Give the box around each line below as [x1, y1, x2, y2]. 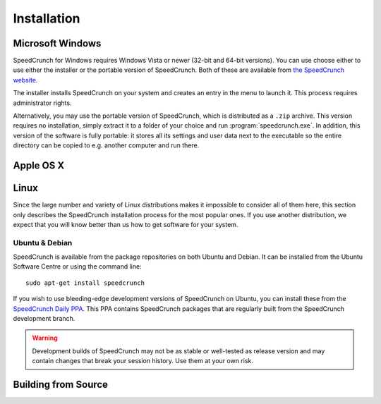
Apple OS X [13, 159, 65, 171]
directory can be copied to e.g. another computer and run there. [13, 141, 200, 149]
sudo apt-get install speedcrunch [25, 278, 145, 287]
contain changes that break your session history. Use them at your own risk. [32, 357, 253, 365]
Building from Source [13, 378, 109, 391]
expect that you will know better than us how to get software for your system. [13, 220, 238, 228]
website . [13, 75, 38, 84]
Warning [32, 333, 58, 342]
